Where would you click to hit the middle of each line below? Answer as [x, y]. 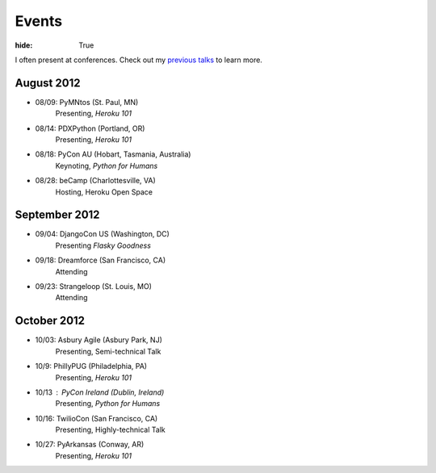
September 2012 [57, 215]
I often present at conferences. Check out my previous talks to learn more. [138, 60]
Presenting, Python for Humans [108, 404]
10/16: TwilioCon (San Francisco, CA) [96, 418]
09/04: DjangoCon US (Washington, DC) [102, 234]
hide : [24, 45]
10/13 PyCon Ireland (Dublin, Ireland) [100, 392]
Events [39, 21]
